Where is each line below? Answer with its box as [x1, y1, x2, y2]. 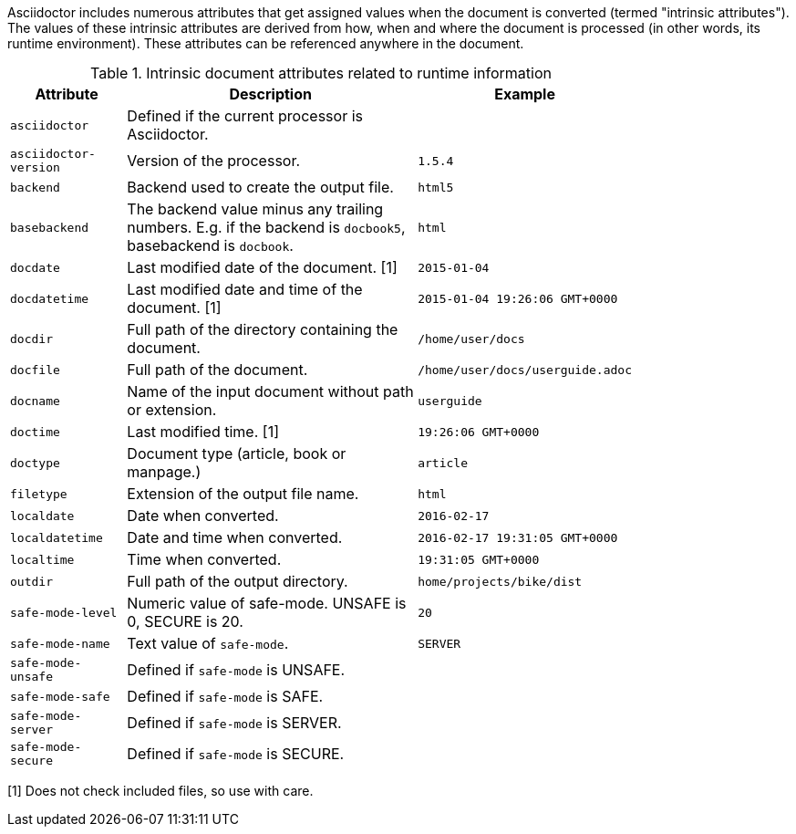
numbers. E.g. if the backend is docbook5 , [127, 218, 406, 236]
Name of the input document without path [127, 382, 414, 401]
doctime [10, 424, 60, 439]
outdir [10, 574, 53, 589]
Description [229, 85, 312, 103]
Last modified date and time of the [127, 280, 363, 298]
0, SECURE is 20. [127, 612, 243, 631]
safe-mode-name [10, 636, 110, 651]
